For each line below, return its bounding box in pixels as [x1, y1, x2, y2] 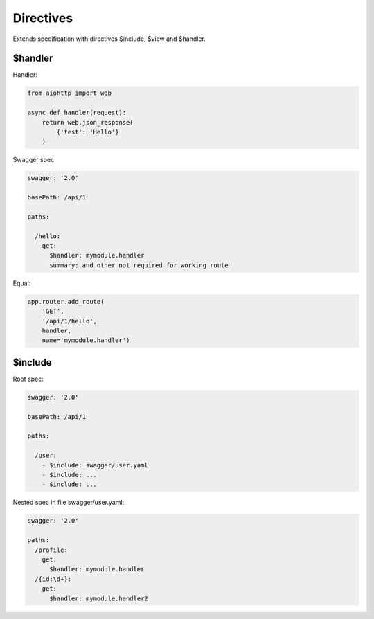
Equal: [12, 279, 31, 287]
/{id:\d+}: [35, 575, 72, 583]
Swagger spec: [12, 156, 56, 164]
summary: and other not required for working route [49, 261, 229, 269]
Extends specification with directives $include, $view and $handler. [12, 35, 206, 43]
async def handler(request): [27, 109, 127, 117]
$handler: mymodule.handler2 [49, 594, 148, 602]
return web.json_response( [42, 118, 134, 126]
